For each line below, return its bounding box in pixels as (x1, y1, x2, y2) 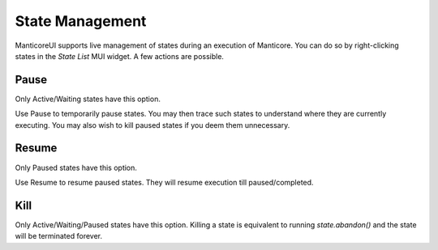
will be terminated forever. (15, 231, 103, 241)
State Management (15, 12, 147, 30)
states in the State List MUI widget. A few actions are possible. (15, 51, 225, 61)
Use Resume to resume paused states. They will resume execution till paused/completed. (15, 177, 314, 187)
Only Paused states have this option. (15, 163, 138, 172)
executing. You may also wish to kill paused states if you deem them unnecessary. (15, 120, 290, 129)
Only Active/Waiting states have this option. (15, 94, 161, 104)
